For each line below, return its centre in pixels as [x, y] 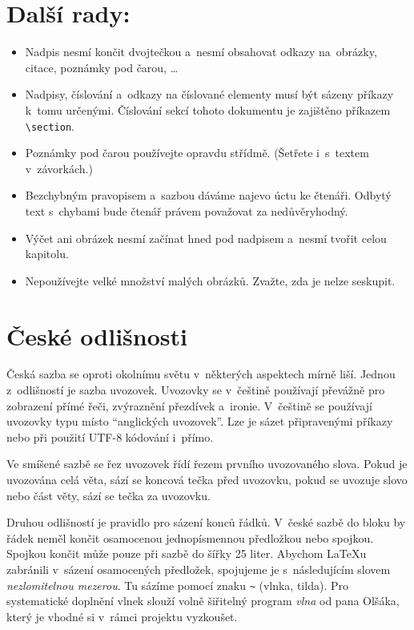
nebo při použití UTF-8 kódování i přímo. [110, 436]
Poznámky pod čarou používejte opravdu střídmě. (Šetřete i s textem [197, 153]
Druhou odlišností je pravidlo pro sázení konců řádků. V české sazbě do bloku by [206, 522]
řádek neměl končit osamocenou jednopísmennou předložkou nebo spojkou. [190, 537]
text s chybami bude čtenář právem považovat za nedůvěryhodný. [187, 210]
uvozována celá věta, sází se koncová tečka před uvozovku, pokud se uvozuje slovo [207, 479]
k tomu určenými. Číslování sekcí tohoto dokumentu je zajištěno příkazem [208, 109]
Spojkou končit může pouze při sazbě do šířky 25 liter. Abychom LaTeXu [187, 553]
